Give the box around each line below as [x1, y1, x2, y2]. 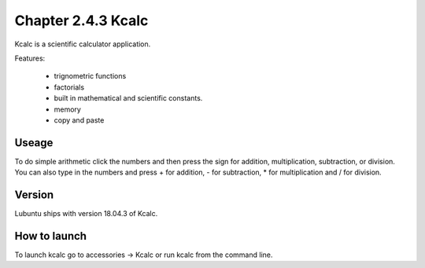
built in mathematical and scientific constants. [54, 94, 203, 103]
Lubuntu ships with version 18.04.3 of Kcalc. [14, 209, 158, 218]
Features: [14, 53, 46, 63]
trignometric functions [54, 72, 127, 81]
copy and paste [54, 115, 105, 125]
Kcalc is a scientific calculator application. [14, 39, 151, 49]
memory [54, 105, 82, 114]
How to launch [14, 229, 87, 243]
